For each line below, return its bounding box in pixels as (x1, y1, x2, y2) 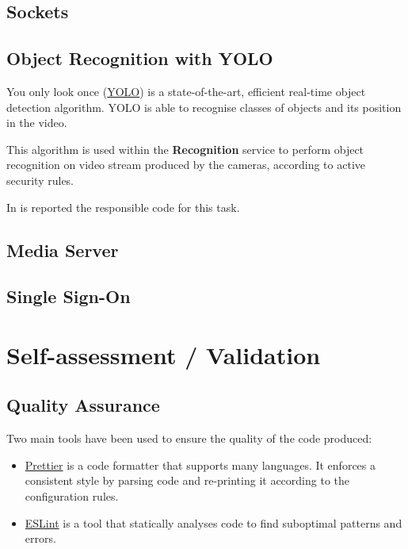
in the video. (6, 114, 67, 131)
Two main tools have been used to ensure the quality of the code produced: (6, 430, 372, 447)
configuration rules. (25, 488, 119, 505)
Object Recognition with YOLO (6, 46, 273, 71)
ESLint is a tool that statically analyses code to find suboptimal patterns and (25, 514, 402, 531)
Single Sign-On (6, 284, 131, 309)
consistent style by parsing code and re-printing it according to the (25, 472, 349, 489)
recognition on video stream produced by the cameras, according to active (6, 156, 365, 173)
